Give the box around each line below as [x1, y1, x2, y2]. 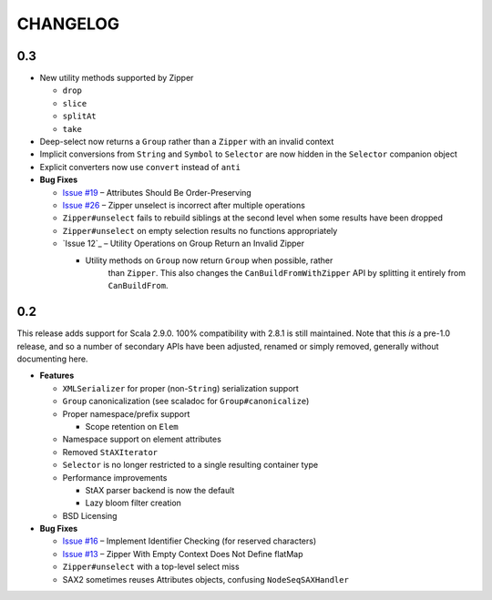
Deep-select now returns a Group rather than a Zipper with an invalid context [39, 137, 334, 147]
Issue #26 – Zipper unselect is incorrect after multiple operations [62, 199, 305, 210]
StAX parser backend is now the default [85, 484, 235, 495]
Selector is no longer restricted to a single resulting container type [62, 460, 319, 471]
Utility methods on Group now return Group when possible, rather [85, 255, 333, 266]
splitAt [62, 111, 97, 122]
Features [39, 370, 75, 381]
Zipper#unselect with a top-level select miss [62, 561, 241, 573]
